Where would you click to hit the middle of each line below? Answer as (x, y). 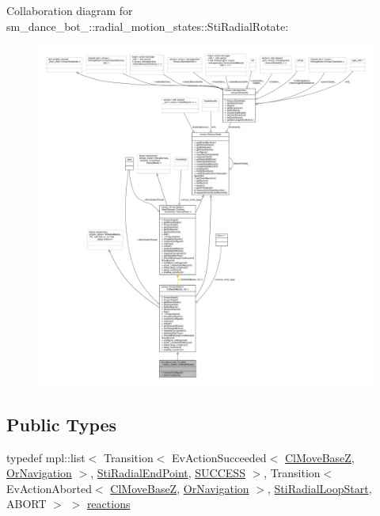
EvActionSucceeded (219, 457)
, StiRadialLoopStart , (319, 488)
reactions (108, 504)
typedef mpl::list (46, 457)
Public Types (62, 424)
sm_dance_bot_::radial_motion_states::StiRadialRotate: (148, 26)
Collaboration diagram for (70, 10)
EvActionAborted (49, 488)
